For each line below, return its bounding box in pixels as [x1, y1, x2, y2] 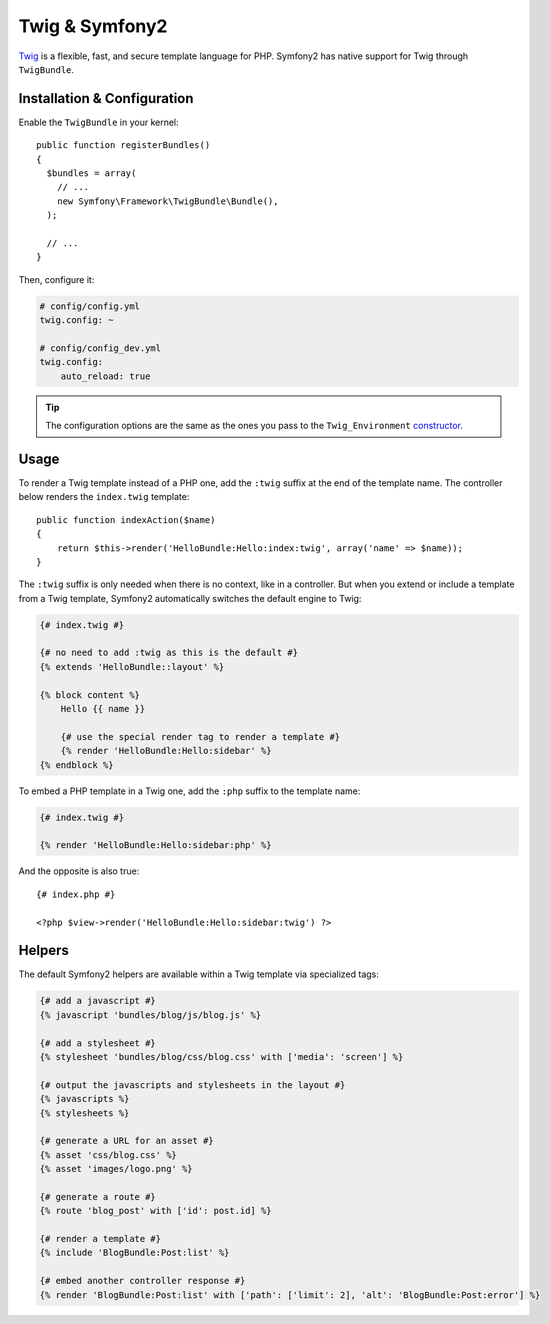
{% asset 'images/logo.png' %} [39, 1163, 194, 1175]
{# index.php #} [36, 888, 116, 900]
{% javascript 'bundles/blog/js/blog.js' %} [39, 1009, 262, 1020]
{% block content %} [39, 689, 140, 700]
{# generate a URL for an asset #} [39, 1135, 214, 1147]
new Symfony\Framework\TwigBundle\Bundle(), [56, 195, 279, 207]
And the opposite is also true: [18, 865, 140, 877]
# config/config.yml [39, 300, 140, 312]
